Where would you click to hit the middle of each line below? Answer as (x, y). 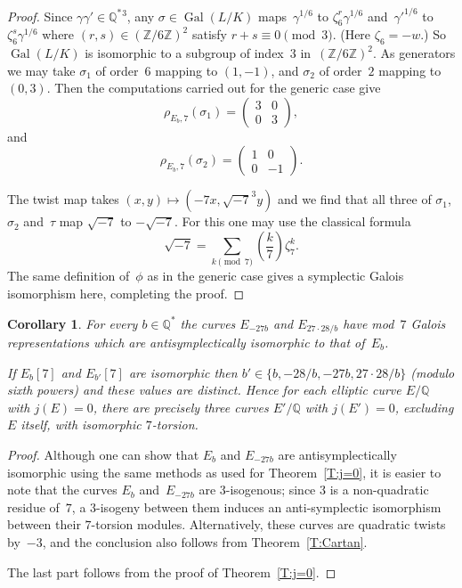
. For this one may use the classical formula (292, 221)
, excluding (424, 407)
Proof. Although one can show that (103, 454)
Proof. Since (40, 16)
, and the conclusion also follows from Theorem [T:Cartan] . (205, 541)
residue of (33, 506)
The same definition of (69, 276)
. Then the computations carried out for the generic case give (214, 88)
